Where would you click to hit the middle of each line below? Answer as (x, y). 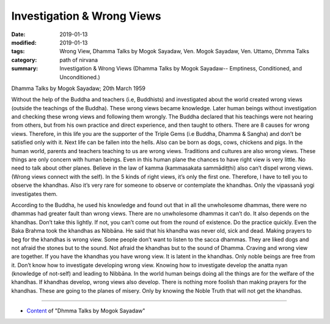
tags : (18, 51)
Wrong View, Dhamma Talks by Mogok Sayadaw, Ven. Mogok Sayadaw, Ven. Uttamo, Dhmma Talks (185, 51)
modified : (24, 42)
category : (24, 60)
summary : (25, 69)
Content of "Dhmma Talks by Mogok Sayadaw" (86, 311)
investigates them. (35, 194)
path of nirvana (79, 60)
